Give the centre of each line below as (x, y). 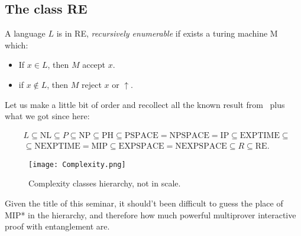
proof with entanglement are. (57, 226)
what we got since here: (47, 116)
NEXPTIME (57, 146)
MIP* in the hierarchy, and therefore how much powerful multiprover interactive (150, 214)
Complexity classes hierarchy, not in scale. (105, 183)
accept (94, 65)
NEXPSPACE (201, 146)
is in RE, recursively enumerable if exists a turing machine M (167, 33)
